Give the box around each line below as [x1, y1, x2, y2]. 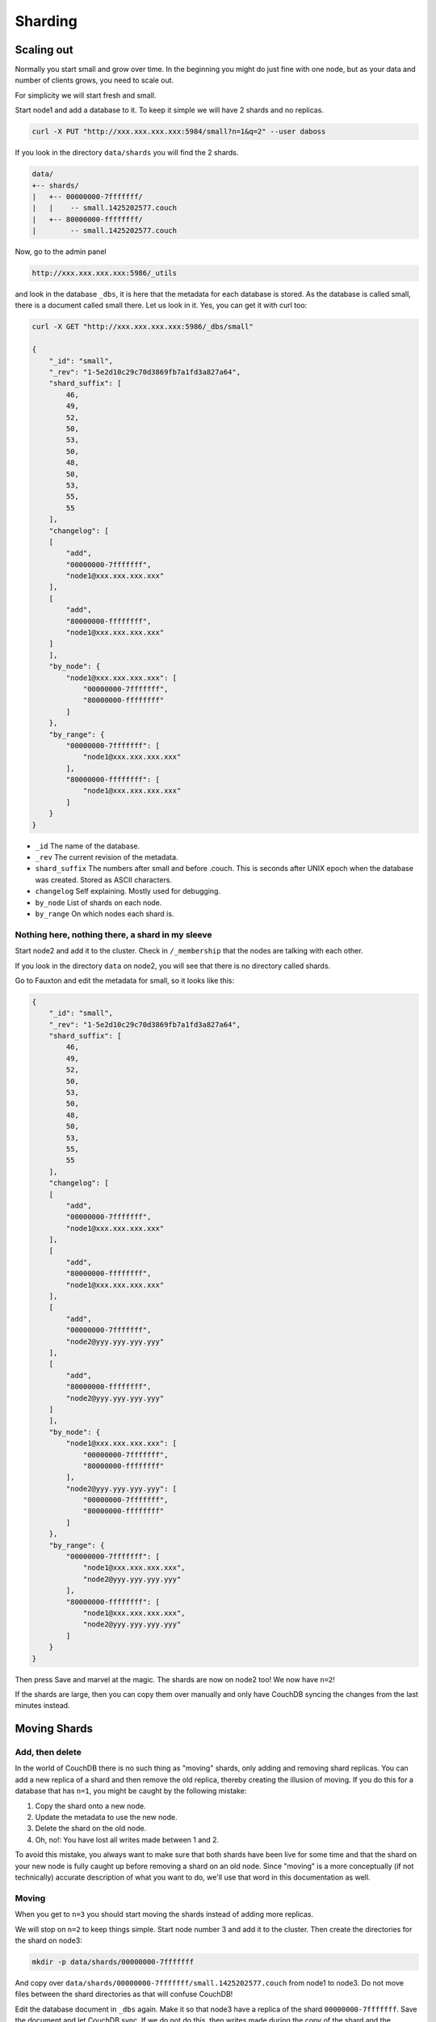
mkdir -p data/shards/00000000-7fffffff [31, 1957, 194, 1966]
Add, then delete [15, 1747, 82, 1758]
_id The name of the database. [35, 841, 140, 851]
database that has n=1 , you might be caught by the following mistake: [15, 1786, 247, 1796]
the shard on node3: [15, 1935, 82, 1945]
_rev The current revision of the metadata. [35, 852, 178, 862]
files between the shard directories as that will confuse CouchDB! [15, 1990, 233, 1999]
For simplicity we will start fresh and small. [15, 90, 157, 100]
